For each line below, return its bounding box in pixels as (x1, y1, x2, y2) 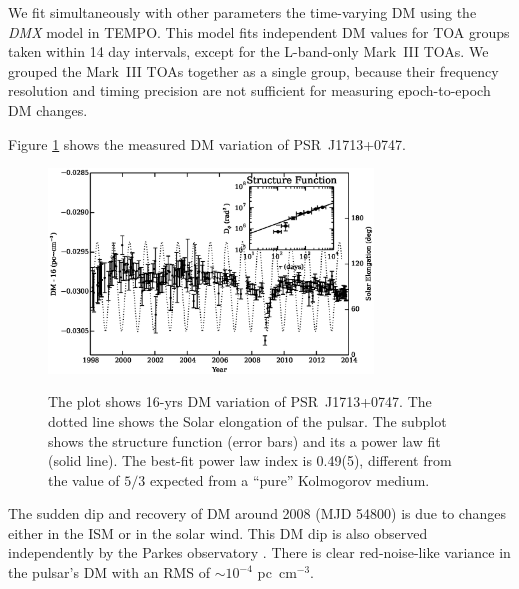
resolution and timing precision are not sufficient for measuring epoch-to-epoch (8, 80, 491, 101)
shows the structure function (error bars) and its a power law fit (48, 430, 441, 451)
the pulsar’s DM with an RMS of (8, 562, 211, 583)
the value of (48, 469, 120, 490)
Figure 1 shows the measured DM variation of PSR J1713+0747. (8, 133, 406, 154)
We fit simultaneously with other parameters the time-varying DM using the (8, 2, 477, 22)
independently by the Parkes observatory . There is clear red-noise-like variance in (8, 542, 511, 563)
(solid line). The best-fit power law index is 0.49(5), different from (48, 450, 452, 471)
